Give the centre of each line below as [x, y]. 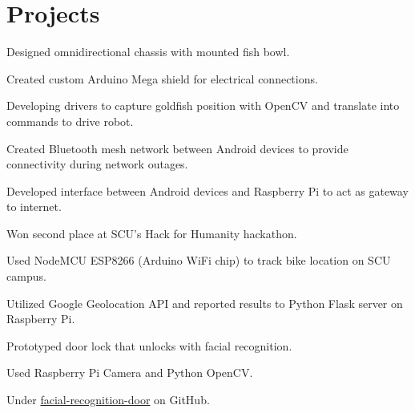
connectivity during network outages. [97, 164]
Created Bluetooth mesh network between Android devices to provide [177, 148]
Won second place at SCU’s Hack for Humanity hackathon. [152, 233]
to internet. [34, 206]
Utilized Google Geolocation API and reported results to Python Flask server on [205, 303]
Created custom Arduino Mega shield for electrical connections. [162, 78]
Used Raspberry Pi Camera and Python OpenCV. [130, 373]
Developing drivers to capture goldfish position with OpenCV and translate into [203, 105]
